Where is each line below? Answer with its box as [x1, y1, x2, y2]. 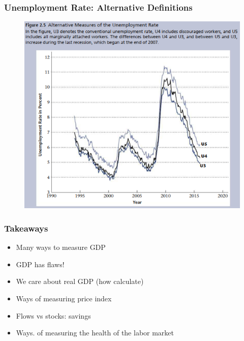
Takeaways [4, 221, 48, 234]
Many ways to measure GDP [16, 242, 106, 252]
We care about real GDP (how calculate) [16, 276, 144, 287]
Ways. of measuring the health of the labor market [16, 327, 174, 338]
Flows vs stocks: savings [16, 310, 91, 321]
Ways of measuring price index [16, 293, 112, 303]
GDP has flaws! [16, 259, 65, 269]
